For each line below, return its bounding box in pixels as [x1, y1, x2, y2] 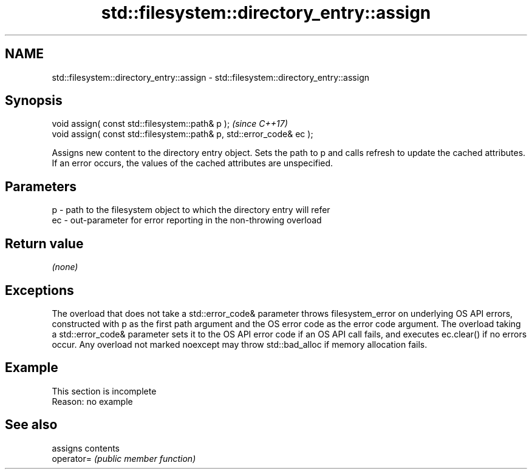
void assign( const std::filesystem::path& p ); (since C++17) [52, 118, 288, 129]
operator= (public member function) [52, 453, 196, 464]
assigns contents [52, 442, 120, 453]
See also [5, 417, 58, 433]
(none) [52, 262, 78, 273]
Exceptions [5, 282, 74, 298]
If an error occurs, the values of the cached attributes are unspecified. [52, 158, 333, 169]
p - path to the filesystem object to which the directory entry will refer [52, 205, 330, 215]
